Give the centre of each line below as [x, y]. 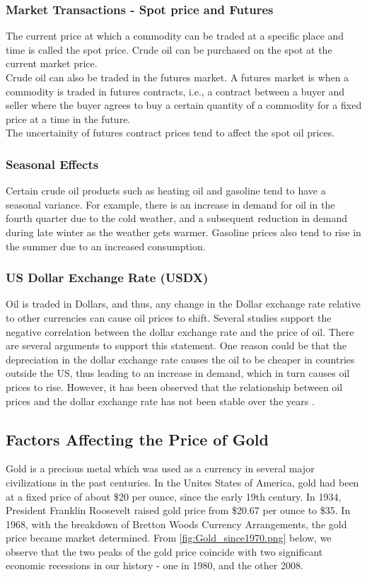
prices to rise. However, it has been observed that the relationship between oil [174, 386]
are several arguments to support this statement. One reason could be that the [176, 345]
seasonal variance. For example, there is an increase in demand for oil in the [170, 204]
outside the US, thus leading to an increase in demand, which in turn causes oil [178, 373]
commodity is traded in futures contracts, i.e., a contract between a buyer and [175, 91]
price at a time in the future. [68, 118]
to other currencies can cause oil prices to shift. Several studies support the [169, 317]
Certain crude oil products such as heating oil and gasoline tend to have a [166, 191]
